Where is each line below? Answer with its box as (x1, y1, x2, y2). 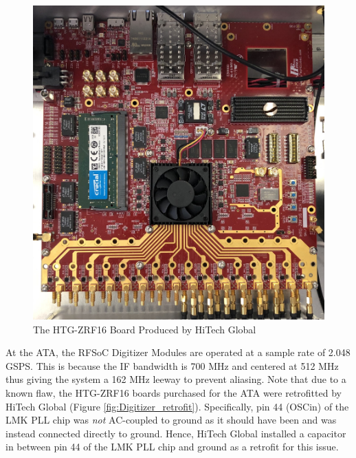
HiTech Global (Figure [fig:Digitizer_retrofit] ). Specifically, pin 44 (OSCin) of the (5, 399, 349, 413)
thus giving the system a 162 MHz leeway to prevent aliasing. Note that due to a (5, 372, 346, 386)
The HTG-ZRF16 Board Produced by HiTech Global (33, 322, 256, 336)
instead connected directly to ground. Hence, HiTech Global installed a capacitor (5, 426, 346, 440)
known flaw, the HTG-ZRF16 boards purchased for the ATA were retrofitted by (5, 386, 342, 400)
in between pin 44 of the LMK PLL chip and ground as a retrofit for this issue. (5, 439, 339, 454)
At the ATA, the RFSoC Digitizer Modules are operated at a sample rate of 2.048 (5, 345, 351, 360)
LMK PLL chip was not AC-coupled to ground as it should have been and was (5, 413, 337, 427)
